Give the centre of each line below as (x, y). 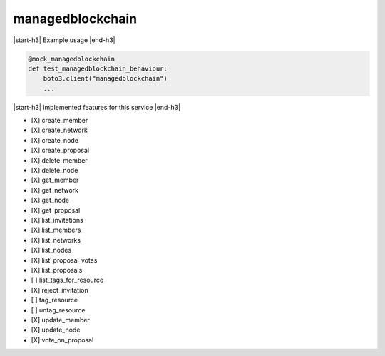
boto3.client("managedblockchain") (105, 79)
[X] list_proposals (57, 270)
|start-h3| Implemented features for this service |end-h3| (97, 107)
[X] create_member (60, 121)
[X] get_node (50, 200)
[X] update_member (61, 320)
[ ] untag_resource (58, 310)
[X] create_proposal (60, 151)
